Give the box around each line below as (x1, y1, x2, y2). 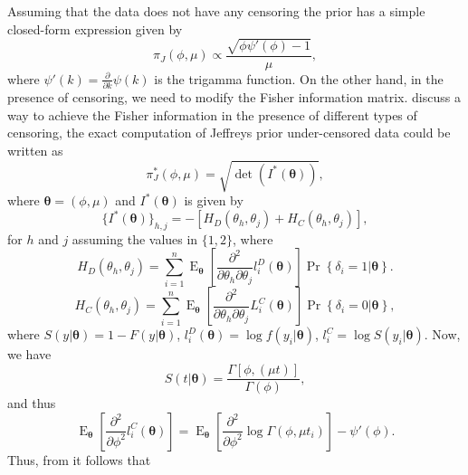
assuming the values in (72, 229, 198, 248)
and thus (7, 394, 56, 413)
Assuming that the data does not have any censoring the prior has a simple (7, 2, 425, 20)
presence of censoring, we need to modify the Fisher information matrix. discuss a (7, 88, 461, 107)
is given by (184, 191, 244, 209)
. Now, (424, 325, 461, 344)
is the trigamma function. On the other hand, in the (154, 69, 444, 88)
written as (7, 140, 63, 159)
